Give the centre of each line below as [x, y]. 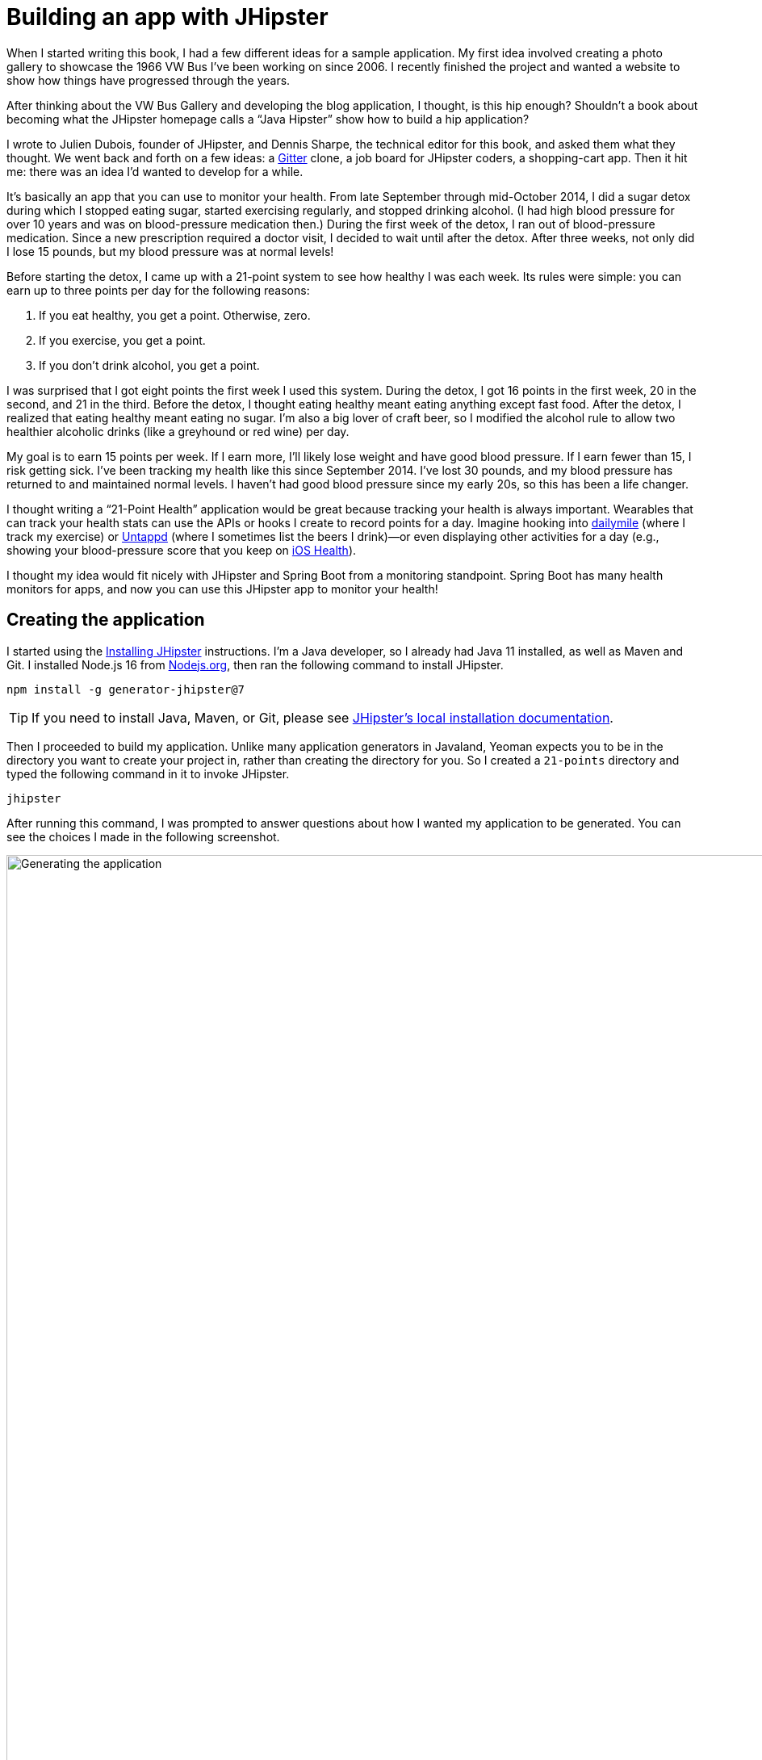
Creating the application [106, 620]
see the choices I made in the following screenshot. [143, 836]
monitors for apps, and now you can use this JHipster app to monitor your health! [222, 589]
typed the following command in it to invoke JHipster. [148, 773]
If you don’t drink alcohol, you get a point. [149, 365]
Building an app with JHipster [167, 17]
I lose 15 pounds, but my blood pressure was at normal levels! [170, 251]
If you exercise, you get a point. [122, 340]
